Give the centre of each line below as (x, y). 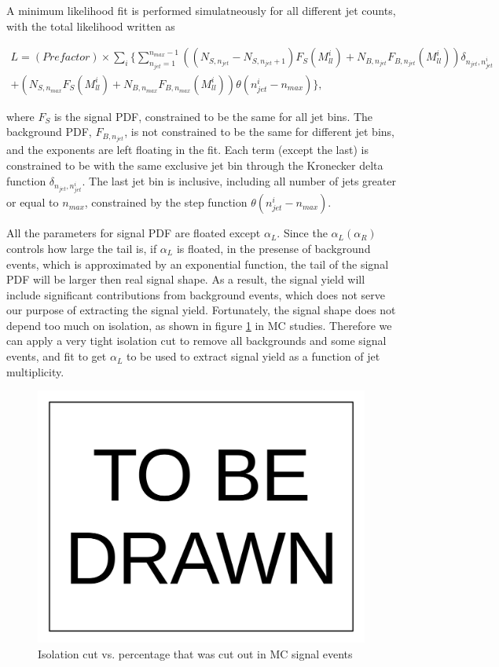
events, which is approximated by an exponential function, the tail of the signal (198, 264)
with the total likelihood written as (91, 26)
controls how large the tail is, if (82, 248)
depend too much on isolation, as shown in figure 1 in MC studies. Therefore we (199, 325)
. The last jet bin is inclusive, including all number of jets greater (239, 180)
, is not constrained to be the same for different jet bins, (259, 132)
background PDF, (49, 132)
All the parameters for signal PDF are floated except (134, 233)
